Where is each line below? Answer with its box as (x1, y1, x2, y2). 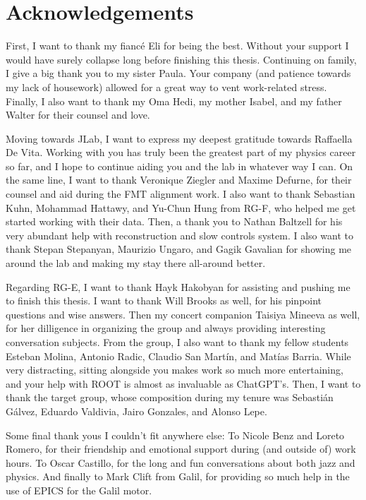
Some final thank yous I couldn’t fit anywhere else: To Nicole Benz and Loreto (6, 427, 345, 442)
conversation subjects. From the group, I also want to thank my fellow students (6, 335, 349, 349)
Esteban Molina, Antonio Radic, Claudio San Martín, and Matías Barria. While (6, 348, 351, 363)
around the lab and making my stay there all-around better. (6, 256, 266, 270)
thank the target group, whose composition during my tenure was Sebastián (6, 390, 334, 405)
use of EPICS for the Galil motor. (6, 482, 152, 497)
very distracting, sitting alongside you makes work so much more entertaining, (6, 362, 343, 377)
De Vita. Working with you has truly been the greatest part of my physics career (6, 145, 356, 160)
